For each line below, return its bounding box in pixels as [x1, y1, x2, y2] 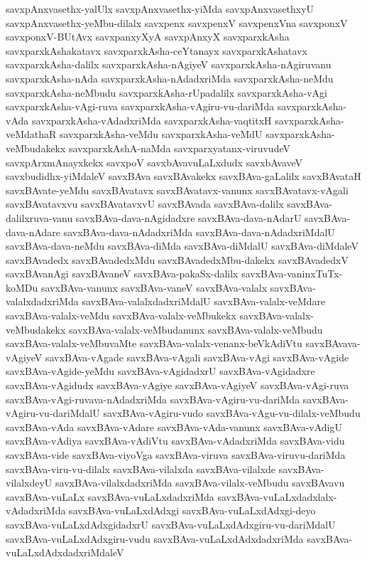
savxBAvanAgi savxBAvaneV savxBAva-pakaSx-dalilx [6, 266, 239, 281]
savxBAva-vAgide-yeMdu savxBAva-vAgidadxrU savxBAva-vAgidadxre [6, 364, 315, 378]
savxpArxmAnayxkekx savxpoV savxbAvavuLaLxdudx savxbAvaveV [6, 154, 303, 169]
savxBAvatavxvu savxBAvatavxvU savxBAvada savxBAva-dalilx [6, 196, 284, 211]
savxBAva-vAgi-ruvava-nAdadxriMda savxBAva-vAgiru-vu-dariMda [6, 391, 300, 406]
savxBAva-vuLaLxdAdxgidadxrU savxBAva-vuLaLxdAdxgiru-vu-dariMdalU [6, 516, 336, 531]
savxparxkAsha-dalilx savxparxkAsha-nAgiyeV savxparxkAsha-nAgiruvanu [6, 57, 332, 72]
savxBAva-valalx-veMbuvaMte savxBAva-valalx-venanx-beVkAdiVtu [6, 336, 302, 351]
